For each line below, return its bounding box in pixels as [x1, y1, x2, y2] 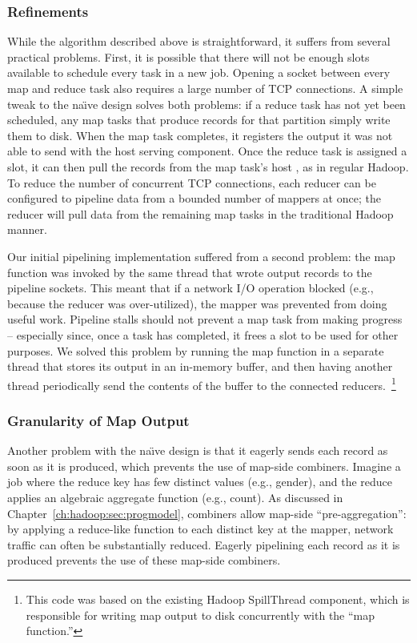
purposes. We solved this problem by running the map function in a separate [7, 342, 384, 359]
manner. [7, 221, 47, 238]
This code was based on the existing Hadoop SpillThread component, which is [26, 590, 410, 607]
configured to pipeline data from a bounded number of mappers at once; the [7, 190, 381, 207]
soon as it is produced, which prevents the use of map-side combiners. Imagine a [7, 457, 401, 474]
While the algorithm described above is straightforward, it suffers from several [7, 33, 391, 50]
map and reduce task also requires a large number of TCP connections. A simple [7, 80, 403, 96]
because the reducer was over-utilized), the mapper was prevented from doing [7, 295, 387, 311]
